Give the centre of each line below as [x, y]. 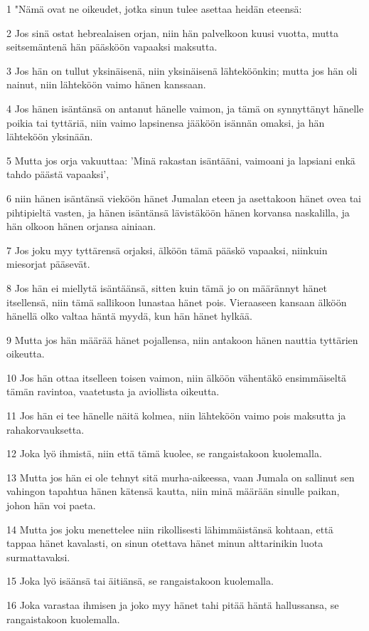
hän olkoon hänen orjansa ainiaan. [81, 226]
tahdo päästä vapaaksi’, [58, 174]
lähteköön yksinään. [50, 136]
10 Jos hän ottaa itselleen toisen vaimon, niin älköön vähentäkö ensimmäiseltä [177, 377]
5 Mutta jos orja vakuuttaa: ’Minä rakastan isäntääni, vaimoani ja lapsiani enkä [181, 160]
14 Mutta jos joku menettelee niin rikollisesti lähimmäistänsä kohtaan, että [170, 529]
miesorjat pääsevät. [48, 264]
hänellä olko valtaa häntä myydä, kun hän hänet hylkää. [129, 316]
